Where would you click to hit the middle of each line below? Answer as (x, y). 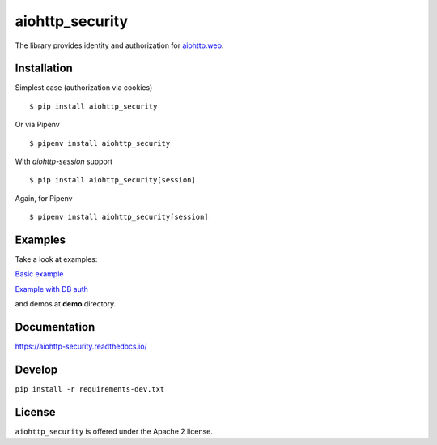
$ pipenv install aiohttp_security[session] (119, 217)
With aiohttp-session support (64, 161)
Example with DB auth (52, 289)
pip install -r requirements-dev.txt (90, 389)
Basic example (39, 274)
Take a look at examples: (56, 259)
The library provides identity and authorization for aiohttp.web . (119, 45)
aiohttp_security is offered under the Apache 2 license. (114, 431)
